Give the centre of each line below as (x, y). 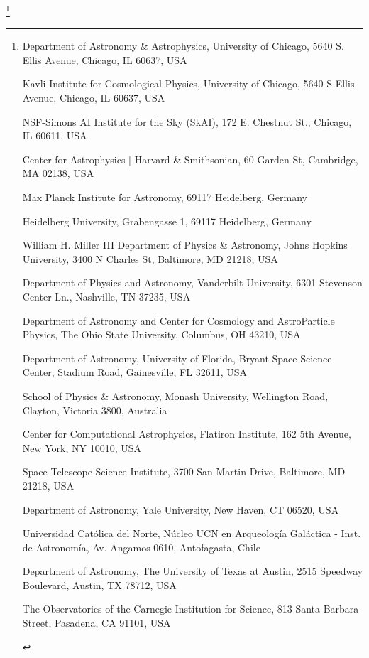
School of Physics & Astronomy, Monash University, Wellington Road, (175, 395)
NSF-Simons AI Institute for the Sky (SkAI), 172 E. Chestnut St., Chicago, (187, 121)
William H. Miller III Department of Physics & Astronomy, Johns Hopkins (185, 245)
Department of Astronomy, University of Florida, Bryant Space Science (177, 358)
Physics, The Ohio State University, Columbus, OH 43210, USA (161, 334)
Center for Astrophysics (74, 159)
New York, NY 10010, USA (82, 447)
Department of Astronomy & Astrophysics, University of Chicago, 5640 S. (183, 46)
